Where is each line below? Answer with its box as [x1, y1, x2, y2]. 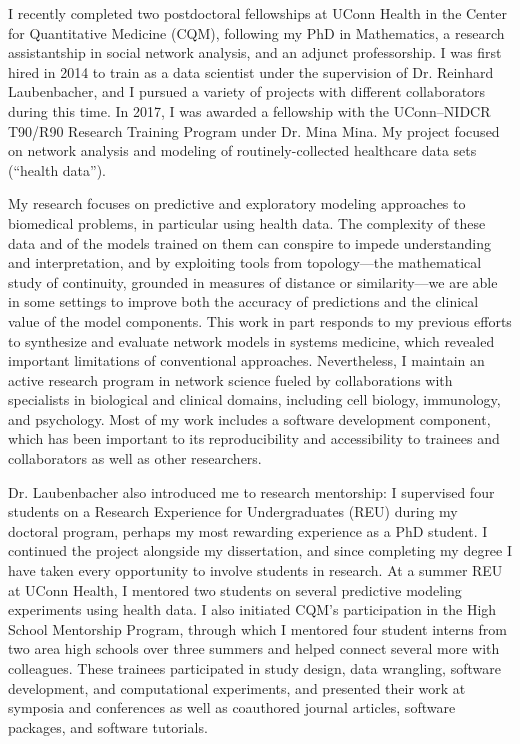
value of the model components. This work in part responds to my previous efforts [8, 310, 512, 331]
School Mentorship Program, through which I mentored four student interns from [8, 618, 507, 639]
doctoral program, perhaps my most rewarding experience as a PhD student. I [8, 520, 488, 541]
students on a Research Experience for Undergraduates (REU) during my [8, 501, 458, 522]
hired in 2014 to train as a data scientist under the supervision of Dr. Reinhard [8, 61, 494, 82]
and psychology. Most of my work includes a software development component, [8, 408, 491, 429]
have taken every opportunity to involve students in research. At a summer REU [8, 560, 503, 581]
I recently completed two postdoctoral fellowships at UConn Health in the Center [8, 3, 507, 23]
